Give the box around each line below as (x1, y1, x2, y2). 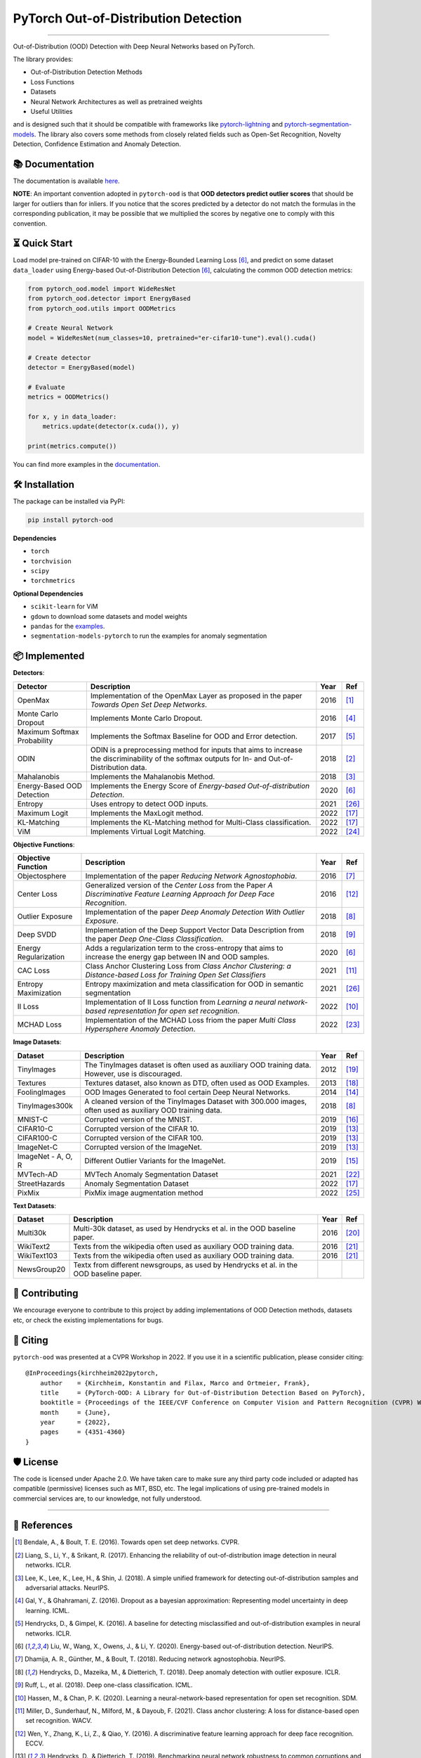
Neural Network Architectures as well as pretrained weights (30, 97, 203, 105)
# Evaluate (27, 383, 65, 391)
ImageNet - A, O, (17, 1151, 73, 1161)
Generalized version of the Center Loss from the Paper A (85, 880, 273, 890)
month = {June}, (39, 1409, 111, 1416)
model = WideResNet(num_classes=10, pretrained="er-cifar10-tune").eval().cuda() (27, 334, 317, 342)
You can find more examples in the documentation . (13, 461, 161, 469)
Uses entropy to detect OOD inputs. (90, 799, 208, 809)
